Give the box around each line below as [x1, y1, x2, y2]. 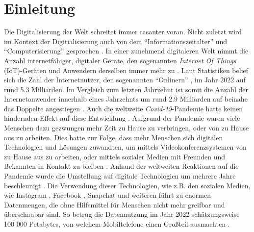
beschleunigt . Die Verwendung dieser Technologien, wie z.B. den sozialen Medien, [4, 180, 251, 190]
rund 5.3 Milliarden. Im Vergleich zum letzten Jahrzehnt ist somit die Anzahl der [4, 84, 248, 94]
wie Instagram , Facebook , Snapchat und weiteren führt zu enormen [4, 190, 211, 200]
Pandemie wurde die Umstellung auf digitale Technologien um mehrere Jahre [4, 171, 236, 181]
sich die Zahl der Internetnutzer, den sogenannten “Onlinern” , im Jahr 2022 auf [4, 75, 246, 85]
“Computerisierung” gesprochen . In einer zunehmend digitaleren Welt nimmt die [4, 46, 249, 56]
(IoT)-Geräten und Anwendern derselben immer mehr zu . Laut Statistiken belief [4, 65, 249, 75]
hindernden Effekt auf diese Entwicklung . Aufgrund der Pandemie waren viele [4, 113, 240, 123]
